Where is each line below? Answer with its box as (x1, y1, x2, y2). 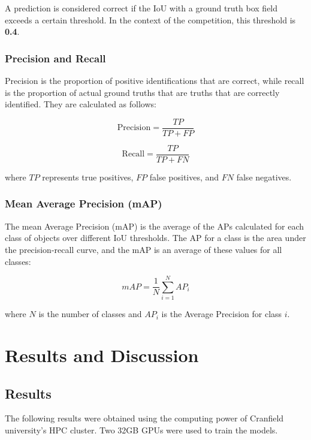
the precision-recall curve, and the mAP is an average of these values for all (5, 243, 282, 255)
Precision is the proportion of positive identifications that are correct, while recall (5, 74, 304, 86)
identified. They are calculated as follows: (5, 98, 156, 110)
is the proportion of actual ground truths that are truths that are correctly (5, 86, 280, 98)
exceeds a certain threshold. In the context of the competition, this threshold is (5, 13, 296, 26)
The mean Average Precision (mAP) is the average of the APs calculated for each (5, 219, 304, 232)
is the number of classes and (38, 308, 142, 320)
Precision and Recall (5, 50, 106, 65)
